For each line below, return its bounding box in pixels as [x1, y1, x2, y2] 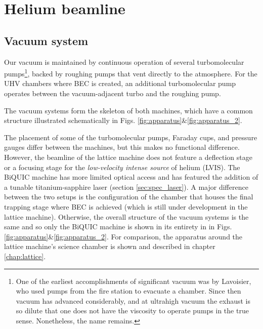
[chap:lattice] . [4, 251, 46, 261]
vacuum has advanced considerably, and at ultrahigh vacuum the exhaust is [16, 295, 250, 306]
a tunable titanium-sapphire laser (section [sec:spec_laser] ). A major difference [4, 181, 248, 192]
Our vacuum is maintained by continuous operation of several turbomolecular [4, 56, 244, 67]
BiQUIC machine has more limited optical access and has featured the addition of [4, 172, 258, 182]
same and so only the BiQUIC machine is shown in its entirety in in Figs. [4, 221, 232, 232]
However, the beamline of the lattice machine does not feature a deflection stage [4, 151, 252, 162]
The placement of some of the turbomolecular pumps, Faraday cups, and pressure [4, 132, 257, 142]
